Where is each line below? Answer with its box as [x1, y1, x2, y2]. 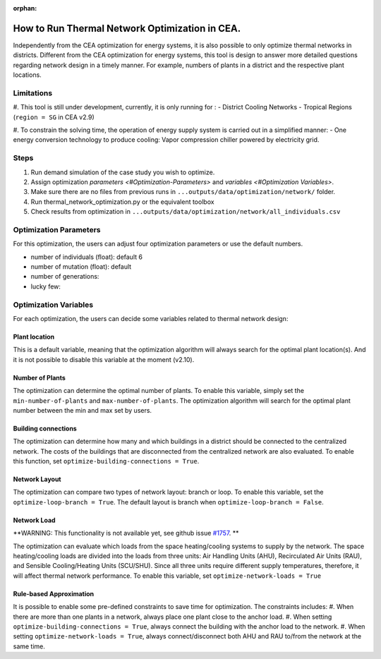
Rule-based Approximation [13, 589, 95, 598]
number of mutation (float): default [30, 262, 132, 271]
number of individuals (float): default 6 [30, 253, 143, 261]
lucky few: [30, 282, 61, 291]
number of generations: [30, 272, 99, 281]
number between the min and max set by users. [13, 406, 152, 414]
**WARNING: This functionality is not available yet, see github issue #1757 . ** [13, 529, 239, 538]
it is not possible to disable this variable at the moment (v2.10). [13, 355, 195, 363]
